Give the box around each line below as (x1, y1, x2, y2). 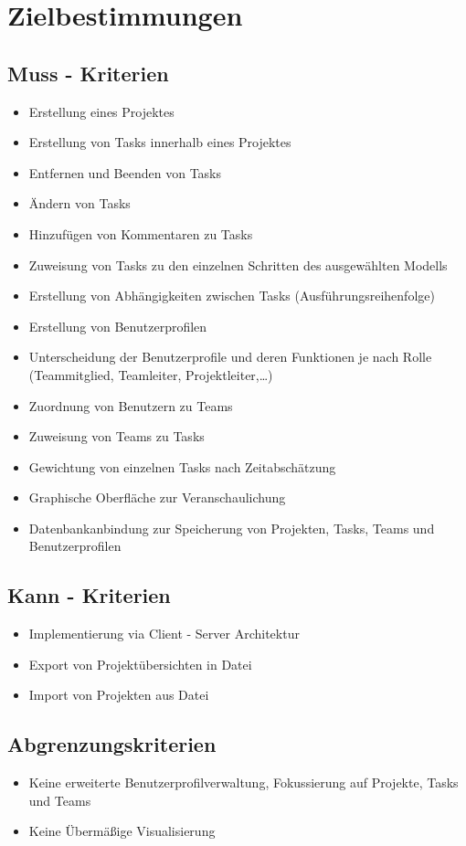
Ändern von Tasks (28, 194, 131, 213)
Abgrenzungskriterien (7, 730, 217, 758)
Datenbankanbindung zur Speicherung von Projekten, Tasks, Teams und (28, 518, 435, 537)
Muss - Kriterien (7, 58, 169, 87)
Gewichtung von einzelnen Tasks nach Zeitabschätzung (28, 457, 336, 476)
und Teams (28, 790, 91, 809)
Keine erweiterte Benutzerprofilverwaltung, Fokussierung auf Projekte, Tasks (28, 773, 459, 792)
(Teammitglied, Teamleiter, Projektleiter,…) (28, 365, 273, 384)
